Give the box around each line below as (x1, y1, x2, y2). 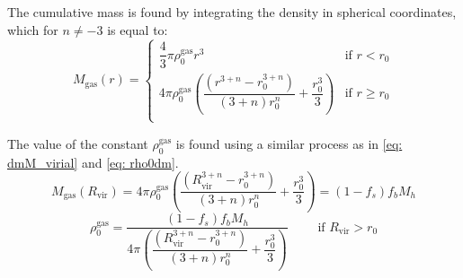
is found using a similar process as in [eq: (175, 134, 403, 152)
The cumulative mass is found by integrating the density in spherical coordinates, (7, 3, 457, 21)
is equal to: (107, 20, 168, 39)
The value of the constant (7, 134, 148, 152)
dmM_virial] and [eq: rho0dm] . (7, 152, 179, 171)
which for (7, 20, 58, 39)
